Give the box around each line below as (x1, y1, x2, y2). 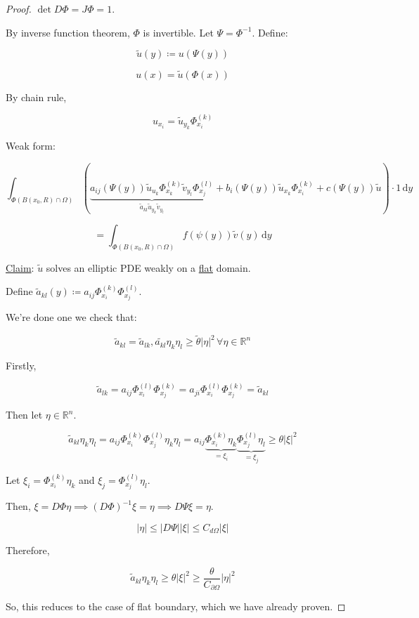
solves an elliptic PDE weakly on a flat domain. (46, 260, 251, 275)
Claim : (6, 260, 34, 275)
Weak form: (6, 138, 56, 153)
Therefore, (6, 543, 50, 558)
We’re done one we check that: (6, 310, 137, 324)
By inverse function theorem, (6, 25, 130, 39)
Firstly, (6, 358, 37, 372)
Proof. (6, 1, 32, 15)
